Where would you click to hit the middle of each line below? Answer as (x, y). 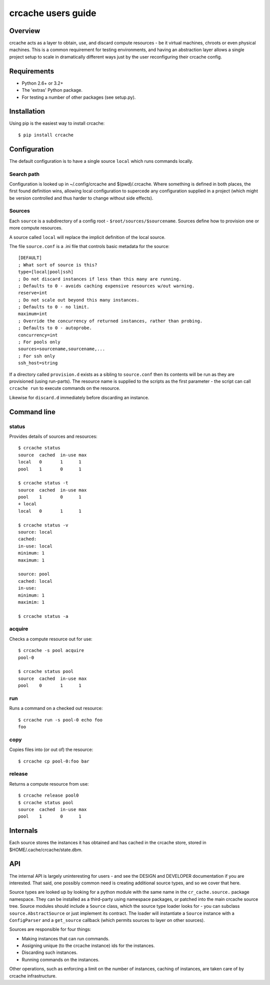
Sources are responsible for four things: (50, 929)
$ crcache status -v (43, 525)
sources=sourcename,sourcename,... (62, 349)
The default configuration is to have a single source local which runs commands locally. (101, 161)
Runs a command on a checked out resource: (56, 708)
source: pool (34, 574)
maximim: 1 (31, 602)
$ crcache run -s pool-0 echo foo (60, 720)
